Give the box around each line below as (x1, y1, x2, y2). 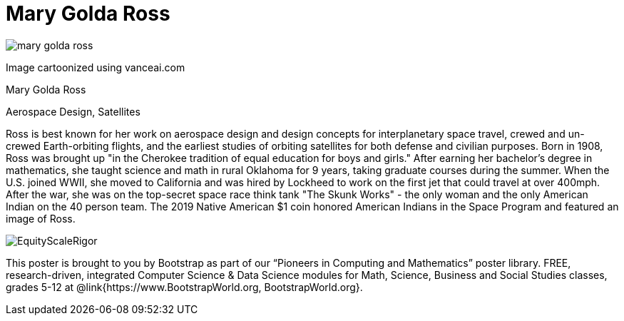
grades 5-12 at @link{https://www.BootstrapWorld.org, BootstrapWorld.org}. (6, 280, 363, 293)
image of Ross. (6, 212, 76, 225)
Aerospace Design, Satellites (6, 105, 140, 118)
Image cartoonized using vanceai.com (6, 61, 185, 73)
